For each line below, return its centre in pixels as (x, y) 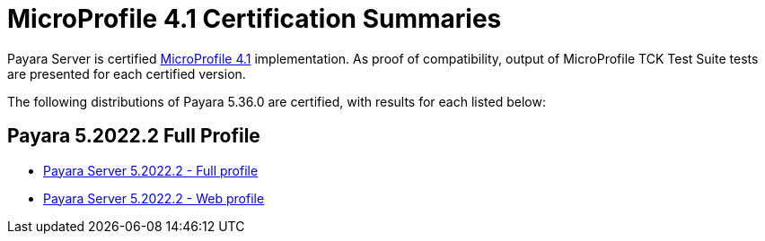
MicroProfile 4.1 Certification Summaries (255, 19)
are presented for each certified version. (127, 73)
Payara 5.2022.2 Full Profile (134, 136)
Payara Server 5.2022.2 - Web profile (154, 198)
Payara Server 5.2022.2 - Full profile (151, 170)
